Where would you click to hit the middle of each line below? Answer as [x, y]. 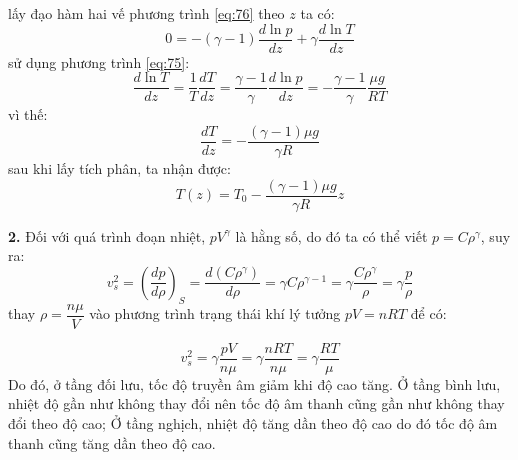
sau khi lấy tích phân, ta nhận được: [119, 167]
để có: [428, 313]
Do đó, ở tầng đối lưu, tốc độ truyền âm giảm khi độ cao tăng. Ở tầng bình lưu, [254, 383]
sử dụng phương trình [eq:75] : [99, 61]
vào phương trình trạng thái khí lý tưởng [215, 313]
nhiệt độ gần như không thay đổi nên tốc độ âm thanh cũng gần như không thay [256, 403]
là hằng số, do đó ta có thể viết [331, 235]
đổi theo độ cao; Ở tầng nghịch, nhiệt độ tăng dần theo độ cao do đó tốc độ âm [253, 422]
